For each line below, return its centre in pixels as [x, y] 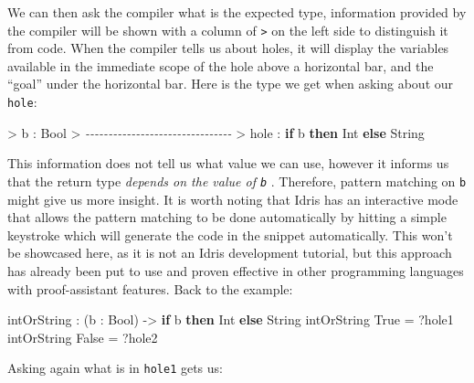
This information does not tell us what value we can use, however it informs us [228, 163]
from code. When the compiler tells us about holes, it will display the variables [228, 48]
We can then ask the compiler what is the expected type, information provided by [237, 12]
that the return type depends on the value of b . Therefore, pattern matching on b [237, 181]
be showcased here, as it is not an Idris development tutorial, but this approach [230, 253]
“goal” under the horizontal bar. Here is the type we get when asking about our [231, 84]
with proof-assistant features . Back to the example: [150, 288]
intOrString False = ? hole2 [83, 337]
